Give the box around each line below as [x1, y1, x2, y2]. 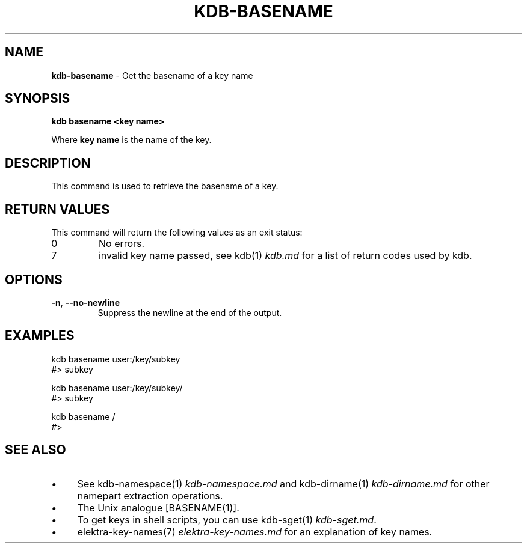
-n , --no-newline [51, 297, 120, 308]
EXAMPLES [5, 328, 75, 344]
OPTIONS [5, 272, 63, 287]
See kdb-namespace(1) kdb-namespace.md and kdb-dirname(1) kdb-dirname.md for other [77, 477, 490, 490]
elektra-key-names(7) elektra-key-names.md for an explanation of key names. [77, 525, 433, 538]
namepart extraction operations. [77, 489, 223, 502]
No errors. [98, 237, 145, 250]
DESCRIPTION [5, 155, 91, 171]
